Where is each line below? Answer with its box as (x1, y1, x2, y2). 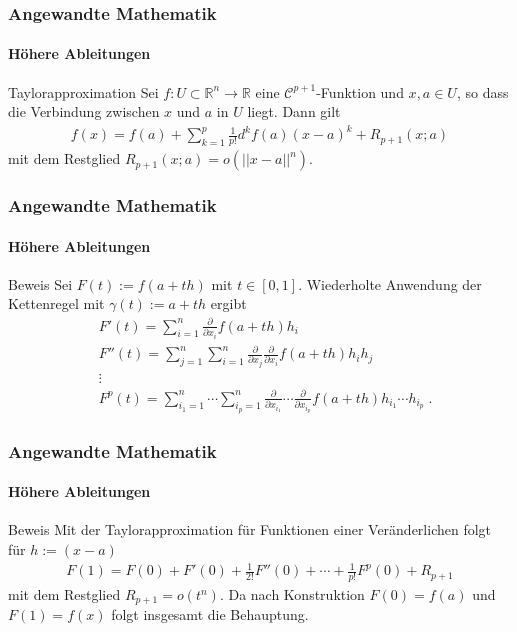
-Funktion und (316, 81, 404, 102)
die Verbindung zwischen (8, 101, 160, 122)
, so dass (456, 81, 509, 102)
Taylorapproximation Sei (8, 81, 159, 102)
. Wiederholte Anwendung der (298, 273, 482, 294)
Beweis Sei (8, 273, 73, 294)
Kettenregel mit (8, 293, 105, 314)
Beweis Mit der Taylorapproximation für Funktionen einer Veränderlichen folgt (8, 519, 492, 540)
